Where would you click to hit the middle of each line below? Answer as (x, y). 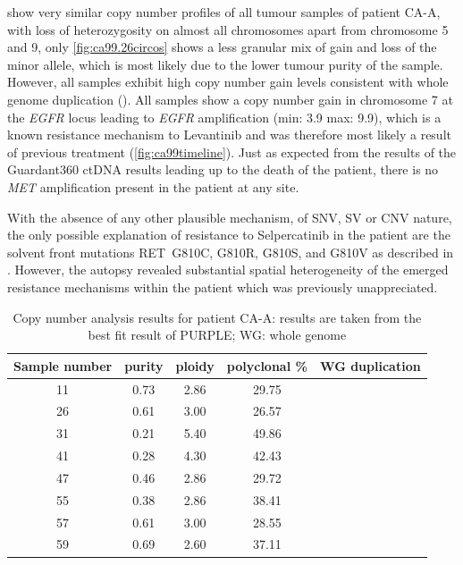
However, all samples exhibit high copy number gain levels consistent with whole (228, 82)
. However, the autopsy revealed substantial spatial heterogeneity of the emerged (228, 270)
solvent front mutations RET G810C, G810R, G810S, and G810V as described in (231, 252)
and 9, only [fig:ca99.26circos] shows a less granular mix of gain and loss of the (222, 47)
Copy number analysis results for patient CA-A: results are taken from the (217, 317)
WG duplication (370, 365)
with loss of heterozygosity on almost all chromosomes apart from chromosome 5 (228, 29)
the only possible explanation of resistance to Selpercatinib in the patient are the (229, 235)
